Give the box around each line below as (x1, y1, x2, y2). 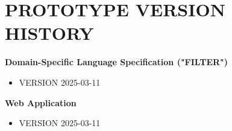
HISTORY (5, 21, 94, 45)
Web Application (5, 96, 77, 109)
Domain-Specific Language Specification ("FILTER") (5, 56, 228, 68)
